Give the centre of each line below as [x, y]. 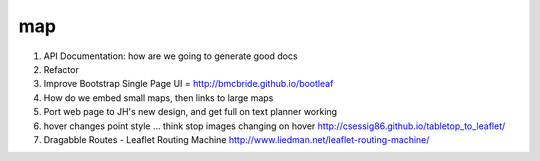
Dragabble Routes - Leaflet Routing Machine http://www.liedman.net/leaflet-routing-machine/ [236, 139]
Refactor [61, 69]
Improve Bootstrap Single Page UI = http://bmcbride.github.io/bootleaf [188, 84]
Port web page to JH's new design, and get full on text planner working [190, 112]
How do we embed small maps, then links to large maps [158, 97]
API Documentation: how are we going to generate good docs [171, 56]
